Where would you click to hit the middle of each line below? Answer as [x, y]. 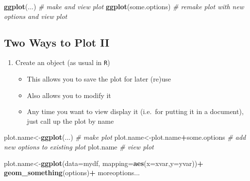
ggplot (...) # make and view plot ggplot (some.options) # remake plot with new [124, 6]
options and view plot [36, 16]
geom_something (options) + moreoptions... [72, 173]
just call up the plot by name [70, 121]
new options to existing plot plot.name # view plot [79, 147]
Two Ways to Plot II [57, 42]
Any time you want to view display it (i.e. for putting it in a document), [135, 111]
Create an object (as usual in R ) [63, 62]
